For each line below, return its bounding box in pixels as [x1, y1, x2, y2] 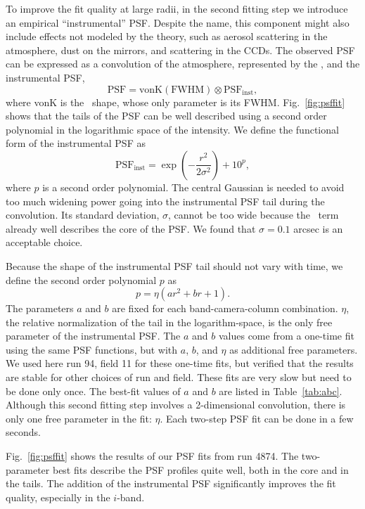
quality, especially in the [6, 489, 110, 504]
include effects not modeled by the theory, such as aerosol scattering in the [6, 29, 328, 44]
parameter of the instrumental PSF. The [6, 328, 181, 343]
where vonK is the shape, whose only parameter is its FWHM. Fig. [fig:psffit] [6, 94, 345, 109]
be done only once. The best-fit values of [6, 383, 181, 398]
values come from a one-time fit [218, 328, 354, 343]
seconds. [6, 425, 41, 439]
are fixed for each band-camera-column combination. [112, 301, 338, 316]
